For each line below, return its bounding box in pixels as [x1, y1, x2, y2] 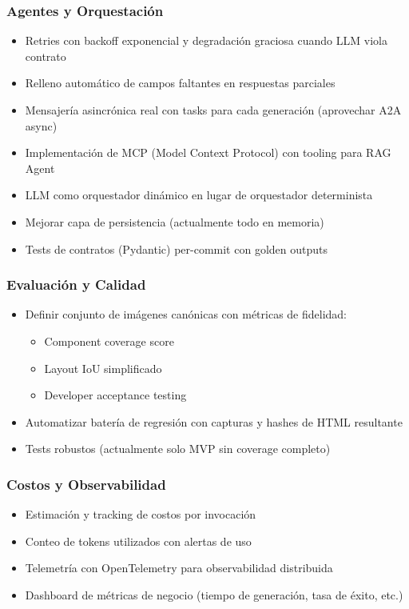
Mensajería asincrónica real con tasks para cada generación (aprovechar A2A [25, 102, 402, 118]
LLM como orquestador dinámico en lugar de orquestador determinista [25, 186, 373, 203]
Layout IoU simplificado [44, 359, 162, 376]
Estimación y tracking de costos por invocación [25, 506, 256, 523]
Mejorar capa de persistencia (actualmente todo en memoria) [25, 213, 324, 230]
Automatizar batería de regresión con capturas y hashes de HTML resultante [25, 413, 403, 430]
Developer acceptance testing [44, 387, 187, 403]
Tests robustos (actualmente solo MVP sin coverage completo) [25, 440, 331, 457]
